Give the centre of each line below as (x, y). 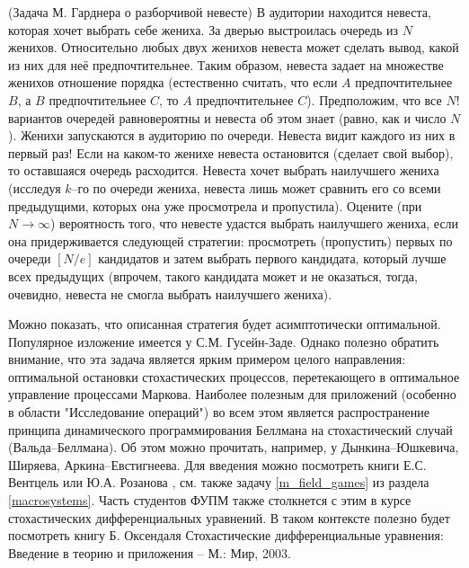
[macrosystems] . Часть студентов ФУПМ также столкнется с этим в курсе (210, 500)
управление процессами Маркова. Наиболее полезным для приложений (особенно (232, 394)
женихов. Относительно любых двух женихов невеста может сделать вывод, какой (234, 47)
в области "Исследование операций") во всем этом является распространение (219, 412)
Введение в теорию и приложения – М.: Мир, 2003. (150, 552)
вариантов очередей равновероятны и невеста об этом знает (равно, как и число (227, 117)
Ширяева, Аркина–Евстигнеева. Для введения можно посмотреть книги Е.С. (217, 464)
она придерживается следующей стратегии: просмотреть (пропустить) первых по (230, 240)
